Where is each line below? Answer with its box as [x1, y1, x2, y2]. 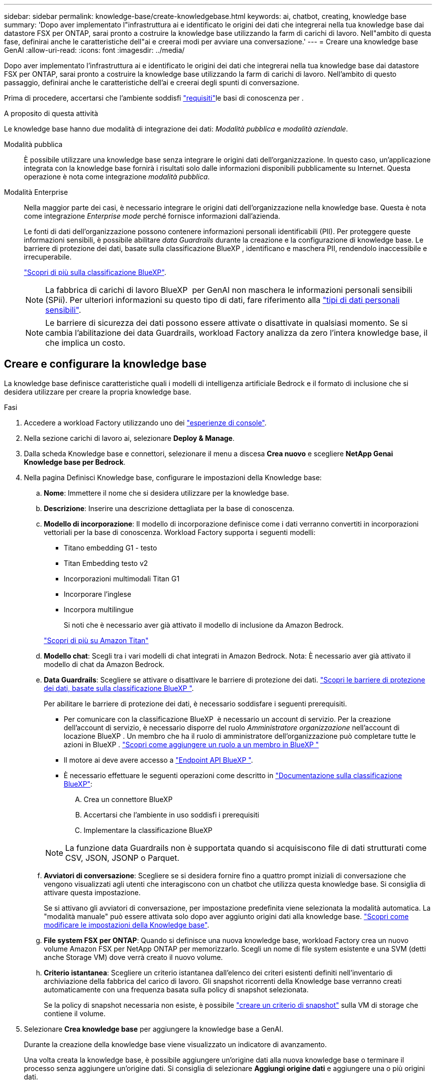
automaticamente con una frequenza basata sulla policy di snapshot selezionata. [44, 985, 309, 994]
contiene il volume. [44, 1009, 106, 1018]
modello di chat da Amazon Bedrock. [44, 660, 165, 669]
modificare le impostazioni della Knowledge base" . [44, 920, 210, 929]
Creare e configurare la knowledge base [4, 358, 207, 371]
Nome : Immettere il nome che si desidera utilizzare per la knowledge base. [44, 488, 289, 497]
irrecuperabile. [24, 253, 72, 261]
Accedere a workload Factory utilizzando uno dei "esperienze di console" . [24, 418, 267, 427]
